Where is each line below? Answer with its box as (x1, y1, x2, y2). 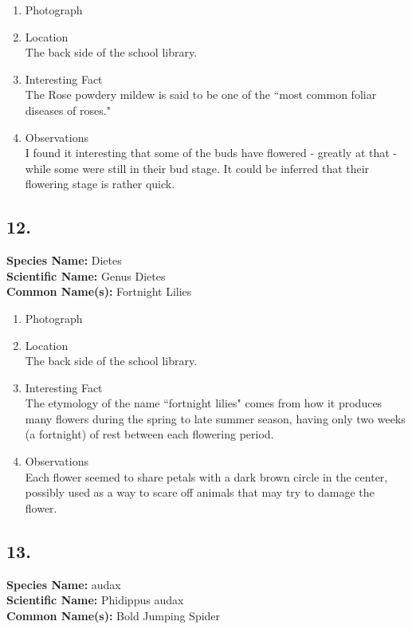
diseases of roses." (25, 101, 111, 118)
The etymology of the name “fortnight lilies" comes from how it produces (25, 395, 383, 411)
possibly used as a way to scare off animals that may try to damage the (25, 484, 375, 501)
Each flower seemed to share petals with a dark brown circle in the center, (25, 468, 388, 485)
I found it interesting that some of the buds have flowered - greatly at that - (25, 144, 398, 161)
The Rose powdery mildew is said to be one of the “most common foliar (25, 86, 377, 103)
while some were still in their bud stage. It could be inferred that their (25, 159, 370, 176)
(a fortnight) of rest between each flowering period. (25, 426, 274, 442)
